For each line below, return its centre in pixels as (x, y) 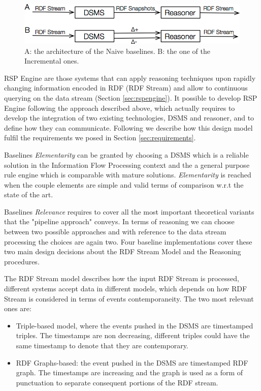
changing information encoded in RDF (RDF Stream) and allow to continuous (126, 88)
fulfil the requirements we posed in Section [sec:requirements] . (100, 138)
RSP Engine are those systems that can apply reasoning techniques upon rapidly (130, 78)
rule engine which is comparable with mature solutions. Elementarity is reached (128, 175)
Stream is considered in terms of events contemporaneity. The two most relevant (129, 298)
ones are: (18, 308)
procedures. (22, 261)
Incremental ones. (52, 61)
